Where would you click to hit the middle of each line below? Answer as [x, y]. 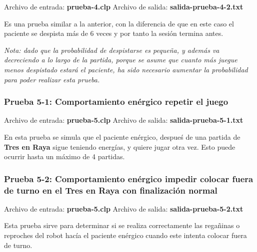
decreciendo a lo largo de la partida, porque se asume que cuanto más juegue [121, 60]
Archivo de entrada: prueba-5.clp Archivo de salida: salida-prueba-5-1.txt [124, 120]
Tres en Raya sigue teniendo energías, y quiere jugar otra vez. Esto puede [120, 146]
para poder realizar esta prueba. [52, 79]
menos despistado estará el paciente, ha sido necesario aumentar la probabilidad [126, 69]
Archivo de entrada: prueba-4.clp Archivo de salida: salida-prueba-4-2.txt [124, 6]
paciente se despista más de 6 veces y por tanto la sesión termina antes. [114, 33]
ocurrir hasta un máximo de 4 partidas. [64, 156]
